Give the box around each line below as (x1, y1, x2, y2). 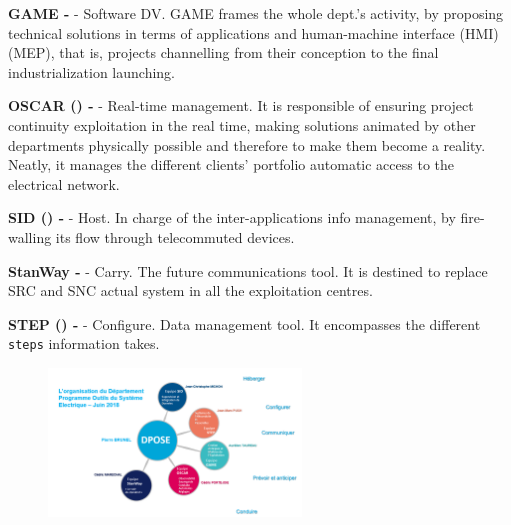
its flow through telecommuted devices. (55, 226, 295, 247)
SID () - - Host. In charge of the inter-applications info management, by (8, 207, 456, 228)
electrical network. (8, 173, 120, 194)
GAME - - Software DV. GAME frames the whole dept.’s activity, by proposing (8, 3, 504, 23)
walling (8, 226, 52, 247)
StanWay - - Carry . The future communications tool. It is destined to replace (8, 260, 488, 281)
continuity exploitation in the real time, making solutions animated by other (8, 114, 476, 135)
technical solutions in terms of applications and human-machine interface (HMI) (8, 22, 499, 43)
